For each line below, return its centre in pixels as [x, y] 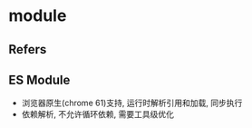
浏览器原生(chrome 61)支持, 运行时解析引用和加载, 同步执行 [132, 103]
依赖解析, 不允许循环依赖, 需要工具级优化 [97, 114]
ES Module [39, 79]
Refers [28, 49]
